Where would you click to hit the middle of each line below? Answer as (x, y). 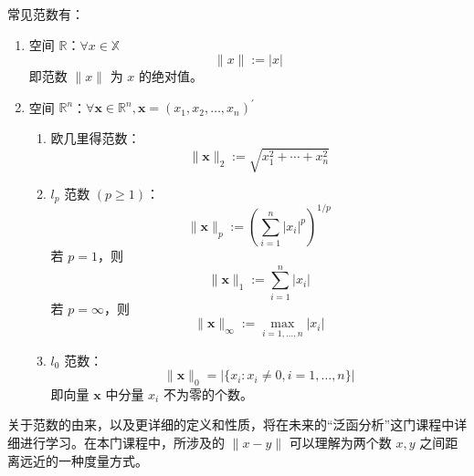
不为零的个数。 (208, 393)
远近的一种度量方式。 (84, 460)
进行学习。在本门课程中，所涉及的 (122, 443)
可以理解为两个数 (340, 443)
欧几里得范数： (95, 137)
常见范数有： (46, 14)
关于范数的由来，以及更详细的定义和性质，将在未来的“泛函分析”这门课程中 (231, 424)
